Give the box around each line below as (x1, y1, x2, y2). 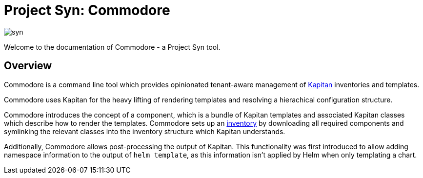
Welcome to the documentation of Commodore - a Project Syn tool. (4, 42, 221, 51)
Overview (4, 59, 52, 72)
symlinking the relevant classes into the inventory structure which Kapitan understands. (4, 127, 285, 136)
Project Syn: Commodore (4, 2, 170, 19)
